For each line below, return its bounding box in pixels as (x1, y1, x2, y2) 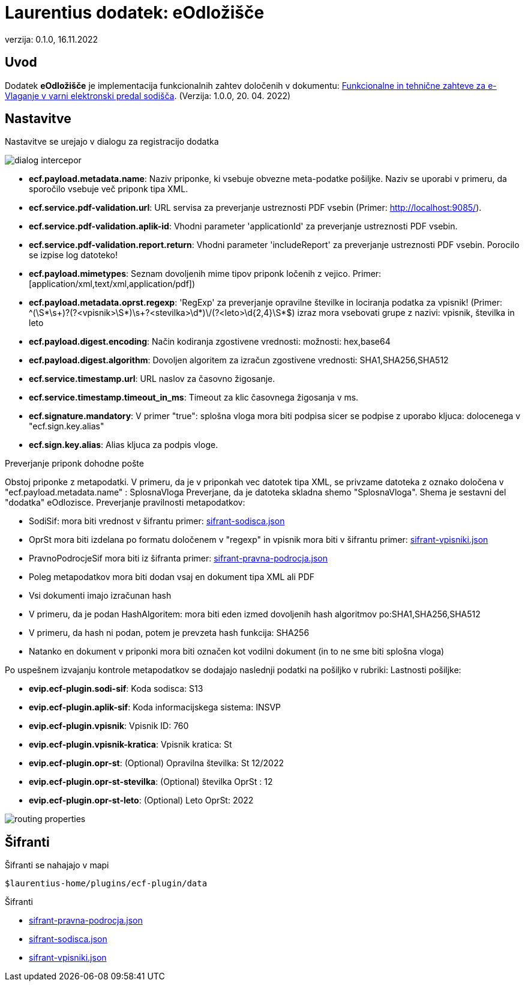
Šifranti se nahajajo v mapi (5, 860, 109, 871)
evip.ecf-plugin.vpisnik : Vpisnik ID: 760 (29, 721, 189, 731)
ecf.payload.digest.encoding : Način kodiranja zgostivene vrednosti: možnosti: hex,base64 (29, 336, 391, 347)
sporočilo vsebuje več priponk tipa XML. (29, 184, 188, 195)
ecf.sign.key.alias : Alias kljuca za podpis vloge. (29, 440, 218, 450)
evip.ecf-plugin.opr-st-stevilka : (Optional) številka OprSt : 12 (29, 776, 273, 787)
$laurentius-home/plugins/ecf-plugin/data (5, 879, 208, 889)
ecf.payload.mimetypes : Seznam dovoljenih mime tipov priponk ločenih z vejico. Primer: (29, 268, 382, 279)
